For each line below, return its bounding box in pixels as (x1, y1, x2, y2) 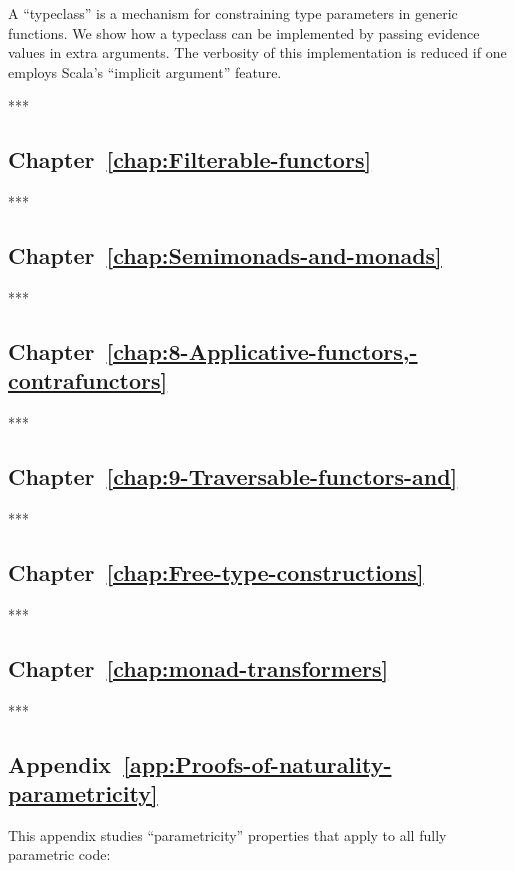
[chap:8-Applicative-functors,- (106, 335, 418, 366)
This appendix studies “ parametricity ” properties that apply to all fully (8, 824, 447, 845)
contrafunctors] (8, 365, 168, 396)
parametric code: (8, 844, 111, 865)
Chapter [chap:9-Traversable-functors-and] (8, 461, 458, 492)
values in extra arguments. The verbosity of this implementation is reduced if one (8, 42, 507, 63)
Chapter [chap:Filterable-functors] (8, 144, 372, 175)
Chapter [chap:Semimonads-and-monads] (8, 240, 442, 271)
